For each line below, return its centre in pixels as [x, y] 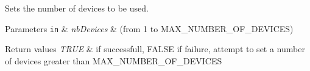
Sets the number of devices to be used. [77, 8]
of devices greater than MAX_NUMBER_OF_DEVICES [114, 60]
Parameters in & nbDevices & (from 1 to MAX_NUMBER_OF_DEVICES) [149, 28]
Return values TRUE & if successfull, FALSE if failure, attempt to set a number [155, 49]
